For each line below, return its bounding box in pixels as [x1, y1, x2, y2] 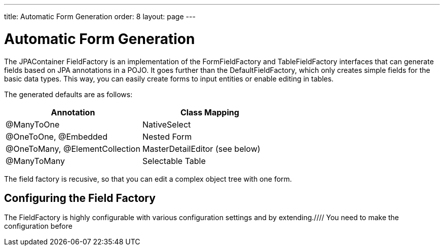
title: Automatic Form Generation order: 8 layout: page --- [4, 12, 196, 21]
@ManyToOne [6, 119, 60, 130]
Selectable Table [142, 155, 206, 166]
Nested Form [142, 131, 192, 142]
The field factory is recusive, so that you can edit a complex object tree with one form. [4, 174, 292, 183]
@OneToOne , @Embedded [6, 131, 107, 142]
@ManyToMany [6, 155, 65, 166]
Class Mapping [180, 107, 239, 117]
